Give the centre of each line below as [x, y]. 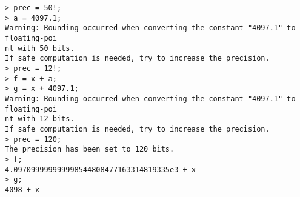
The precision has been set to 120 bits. [90, 149]
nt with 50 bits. [40, 48]
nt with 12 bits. [40, 119]
